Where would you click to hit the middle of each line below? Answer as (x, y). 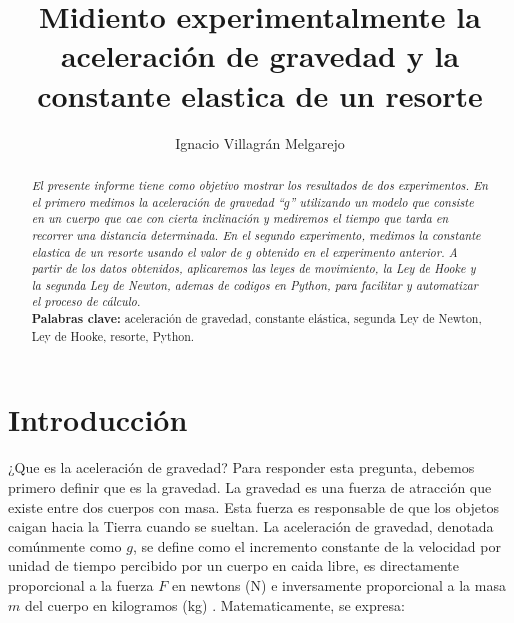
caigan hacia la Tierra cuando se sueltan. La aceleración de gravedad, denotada (251, 526)
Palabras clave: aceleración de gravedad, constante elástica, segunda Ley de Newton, (256, 319)
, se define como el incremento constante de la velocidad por (316, 545)
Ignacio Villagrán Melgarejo (260, 142)
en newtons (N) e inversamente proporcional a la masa (338, 584)
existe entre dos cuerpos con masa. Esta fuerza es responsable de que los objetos (254, 506)
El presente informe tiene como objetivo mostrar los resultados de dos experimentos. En (260, 184)
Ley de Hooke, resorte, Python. (113, 335)
